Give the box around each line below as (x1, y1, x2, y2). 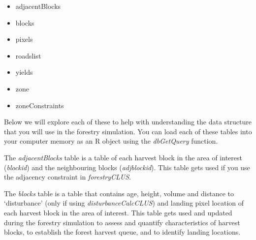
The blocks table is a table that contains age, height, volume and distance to (4, 188, 234, 198)
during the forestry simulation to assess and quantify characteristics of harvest (4, 217, 240, 227)
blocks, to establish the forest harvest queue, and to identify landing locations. (4, 227, 241, 237)
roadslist (15, 50, 41, 60)
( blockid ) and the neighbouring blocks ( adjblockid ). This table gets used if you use (4, 162, 250, 172)
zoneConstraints (15, 100, 64, 110)
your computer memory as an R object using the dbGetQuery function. (4, 136, 218, 146)
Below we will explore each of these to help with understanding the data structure (4, 117, 252, 127)
